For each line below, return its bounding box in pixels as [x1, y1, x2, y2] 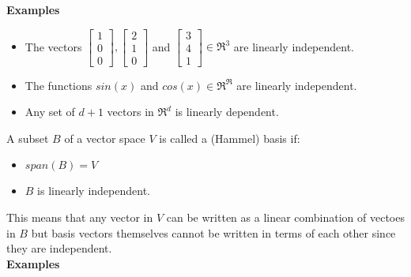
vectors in [107, 103, 154, 120]
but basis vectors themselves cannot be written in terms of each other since [31, 224, 396, 241]
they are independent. [6, 240, 112, 256]
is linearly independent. [37, 182, 150, 199]
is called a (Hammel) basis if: [159, 129, 300, 146]
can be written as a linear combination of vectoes [166, 209, 405, 226]
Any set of [25, 103, 75, 120]
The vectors [25, 38, 82, 54]
